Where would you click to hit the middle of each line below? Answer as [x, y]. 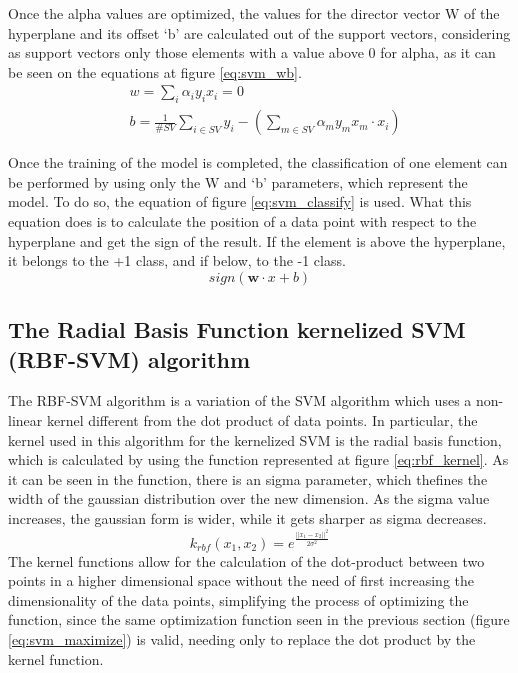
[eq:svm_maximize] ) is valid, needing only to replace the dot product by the [242, 639]
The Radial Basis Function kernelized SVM [237, 329]
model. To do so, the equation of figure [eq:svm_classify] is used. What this [240, 201]
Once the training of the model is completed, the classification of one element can [258, 162]
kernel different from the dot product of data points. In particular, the [262, 419]
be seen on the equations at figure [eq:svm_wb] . [155, 71]
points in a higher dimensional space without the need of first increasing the [241, 580]
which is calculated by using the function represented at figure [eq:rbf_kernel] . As [258, 459]
